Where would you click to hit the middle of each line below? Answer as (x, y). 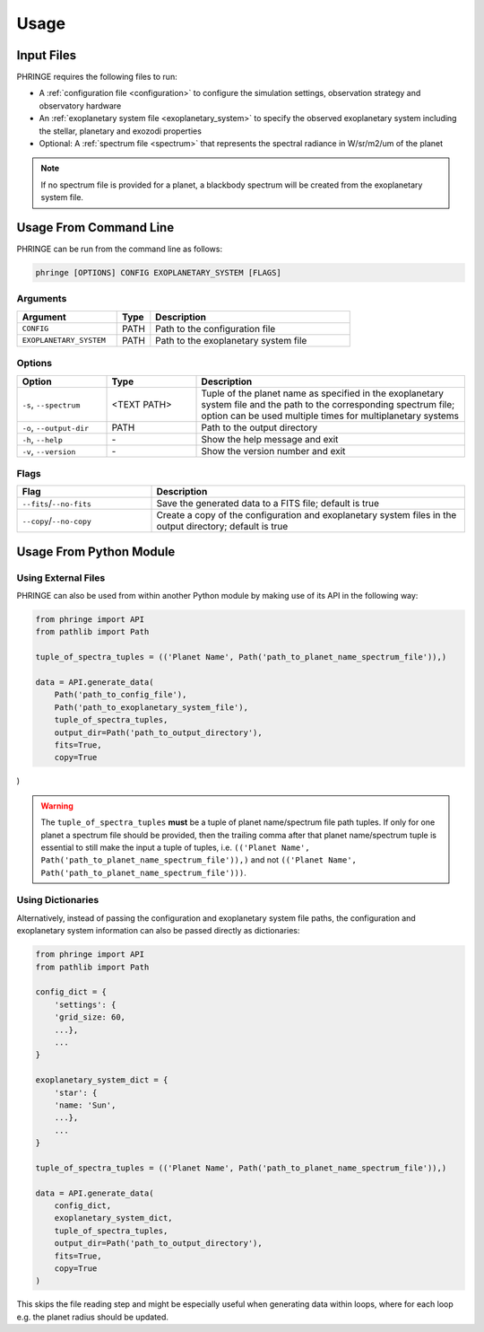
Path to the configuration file (216, 329)
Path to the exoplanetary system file (231, 340)
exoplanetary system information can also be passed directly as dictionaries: (158, 931)
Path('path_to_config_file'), (121, 695)
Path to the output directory (259, 427)
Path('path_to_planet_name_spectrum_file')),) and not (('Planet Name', (199, 860)
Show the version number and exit (273, 451)
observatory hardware (80, 105)
